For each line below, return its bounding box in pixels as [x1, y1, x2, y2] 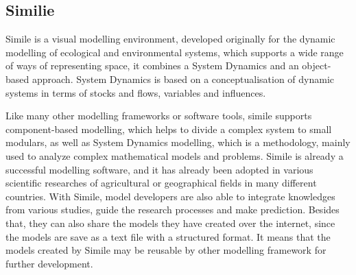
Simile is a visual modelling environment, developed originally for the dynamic [5, 32, 335, 46]
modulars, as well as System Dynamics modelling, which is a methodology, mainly [5, 135, 351, 150]
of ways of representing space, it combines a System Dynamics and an [5, 58, 299, 73]
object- [302, 58, 331, 73]
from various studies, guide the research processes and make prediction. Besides [5, 202, 340, 217]
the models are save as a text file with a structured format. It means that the [5, 229, 331, 243]
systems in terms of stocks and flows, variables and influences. [5, 85, 266, 99]
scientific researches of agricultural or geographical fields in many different [5, 176, 317, 190]
